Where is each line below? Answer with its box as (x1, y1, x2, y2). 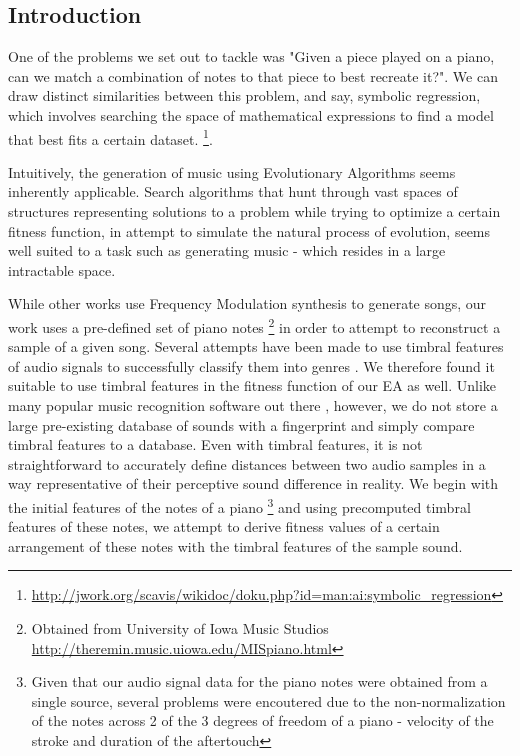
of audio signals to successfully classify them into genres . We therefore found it (8, 355, 495, 376)
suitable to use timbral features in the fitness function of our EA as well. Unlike (8, 375, 497, 396)
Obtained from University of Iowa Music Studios (31, 618, 329, 639)
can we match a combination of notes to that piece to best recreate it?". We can (8, 65, 498, 86)
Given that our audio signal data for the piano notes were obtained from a (31, 671, 488, 692)
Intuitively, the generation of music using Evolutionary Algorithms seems (8, 161, 456, 182)
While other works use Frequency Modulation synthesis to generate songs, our (8, 293, 487, 314)
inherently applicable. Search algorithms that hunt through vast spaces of (8, 181, 458, 202)
